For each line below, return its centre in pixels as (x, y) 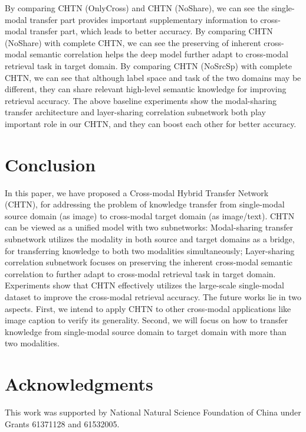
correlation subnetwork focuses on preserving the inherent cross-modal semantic (149, 262)
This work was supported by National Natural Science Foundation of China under (153, 412)
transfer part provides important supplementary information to (144, 19)
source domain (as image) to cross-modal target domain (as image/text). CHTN (150, 215)
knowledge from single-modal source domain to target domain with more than (146, 331)
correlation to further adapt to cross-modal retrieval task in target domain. (140, 273)
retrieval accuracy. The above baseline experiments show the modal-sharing (141, 100)
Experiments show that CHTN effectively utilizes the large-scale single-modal (144, 285)
